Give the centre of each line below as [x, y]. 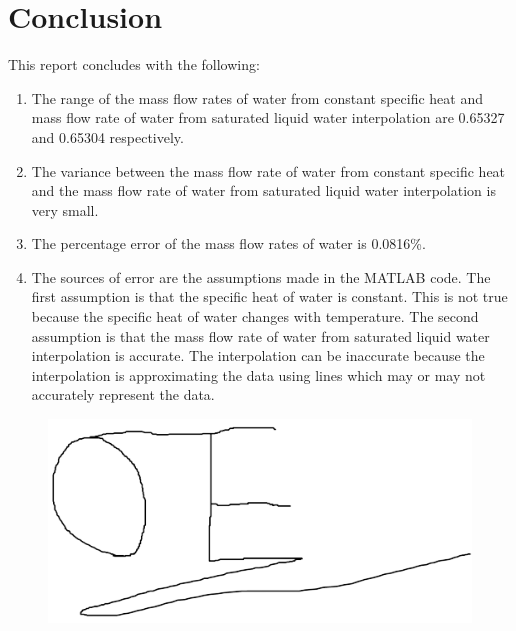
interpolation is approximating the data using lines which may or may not [258, 374]
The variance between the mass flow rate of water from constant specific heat [268, 170]
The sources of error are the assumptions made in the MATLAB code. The [261, 276]
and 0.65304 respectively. [107, 136]
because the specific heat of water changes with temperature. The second [255, 316]
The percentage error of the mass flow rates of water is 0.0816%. [228, 243]
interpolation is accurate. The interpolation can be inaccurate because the [258, 355]
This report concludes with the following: [134, 64]
